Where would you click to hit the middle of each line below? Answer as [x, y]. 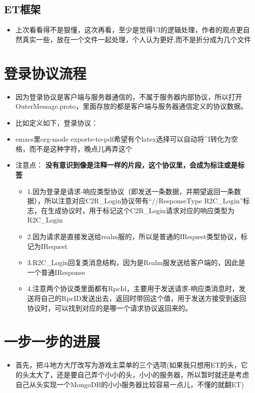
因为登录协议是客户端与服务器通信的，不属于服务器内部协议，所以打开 [129, 96]
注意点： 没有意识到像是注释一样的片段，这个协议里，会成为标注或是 [127, 165]
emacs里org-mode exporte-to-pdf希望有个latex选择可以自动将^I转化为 [123, 139]
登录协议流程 [45, 73]
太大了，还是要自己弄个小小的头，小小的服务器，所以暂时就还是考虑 [139, 374]
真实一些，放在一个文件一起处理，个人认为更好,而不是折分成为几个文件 [137, 39]
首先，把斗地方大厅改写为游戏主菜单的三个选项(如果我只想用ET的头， [128, 365]
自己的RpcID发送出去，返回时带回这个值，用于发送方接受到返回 [144, 298]
